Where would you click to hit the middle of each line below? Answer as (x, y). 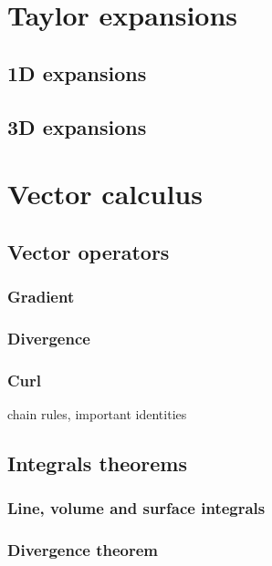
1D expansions (77, 72)
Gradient (41, 297)
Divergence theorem (83, 550)
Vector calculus (105, 194)
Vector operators (89, 251)
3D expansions (77, 126)
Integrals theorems (98, 463)
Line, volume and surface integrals (136, 508)
